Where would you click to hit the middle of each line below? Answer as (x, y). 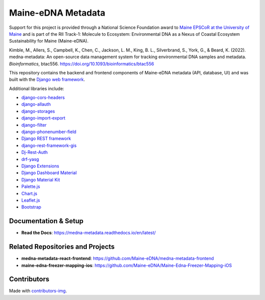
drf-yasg (30, 159)
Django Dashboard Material (49, 173)
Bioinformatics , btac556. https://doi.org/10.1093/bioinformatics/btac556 (81, 64)
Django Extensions (40, 166)
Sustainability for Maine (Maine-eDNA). (49, 41)
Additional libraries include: (37, 89)
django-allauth (36, 104)
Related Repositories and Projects (62, 247)
